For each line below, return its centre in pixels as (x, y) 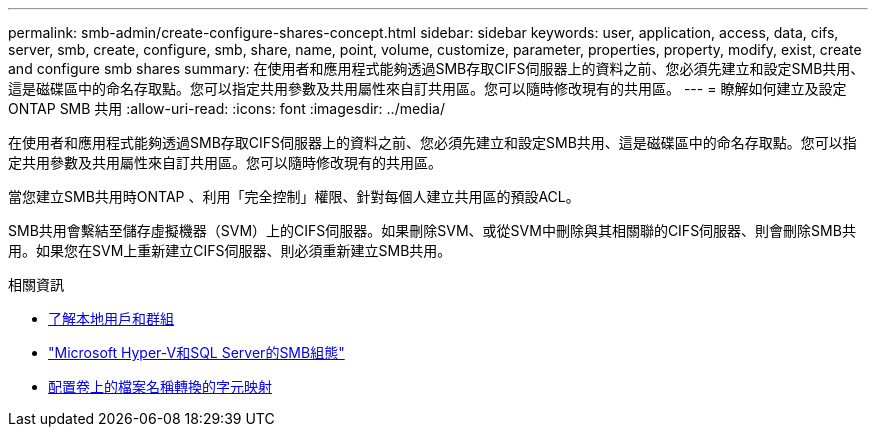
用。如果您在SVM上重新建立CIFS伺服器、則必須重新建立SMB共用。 (230, 250)
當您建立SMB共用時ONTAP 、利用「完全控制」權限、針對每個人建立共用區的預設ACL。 (294, 196)
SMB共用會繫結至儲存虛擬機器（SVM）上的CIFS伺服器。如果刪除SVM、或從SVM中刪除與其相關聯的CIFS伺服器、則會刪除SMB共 (432, 230)
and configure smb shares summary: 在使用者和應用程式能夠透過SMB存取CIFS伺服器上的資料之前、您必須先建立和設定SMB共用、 (436, 68)
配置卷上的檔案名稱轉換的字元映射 (160, 386)
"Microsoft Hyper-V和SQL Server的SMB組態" (196, 352)
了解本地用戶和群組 (111, 318)
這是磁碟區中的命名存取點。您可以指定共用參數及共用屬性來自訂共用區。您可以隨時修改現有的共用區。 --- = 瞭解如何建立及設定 (427, 88)
